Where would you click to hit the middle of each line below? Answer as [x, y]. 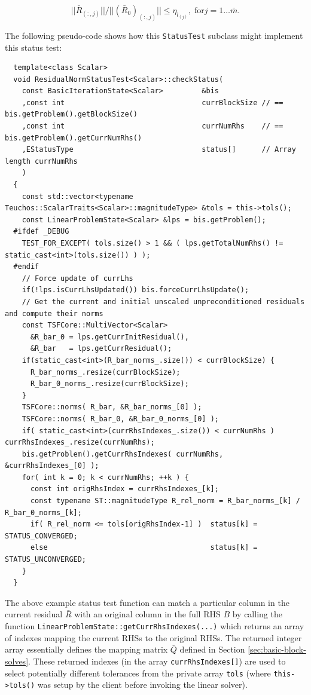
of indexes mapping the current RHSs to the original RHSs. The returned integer [153, 637]
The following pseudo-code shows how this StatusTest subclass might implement [154, 35]
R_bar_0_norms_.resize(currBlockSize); [109, 384]
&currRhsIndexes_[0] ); [52, 466]
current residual [34, 614]
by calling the [257, 614]
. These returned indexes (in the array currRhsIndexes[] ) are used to [157, 661]
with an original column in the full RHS [147, 614]
